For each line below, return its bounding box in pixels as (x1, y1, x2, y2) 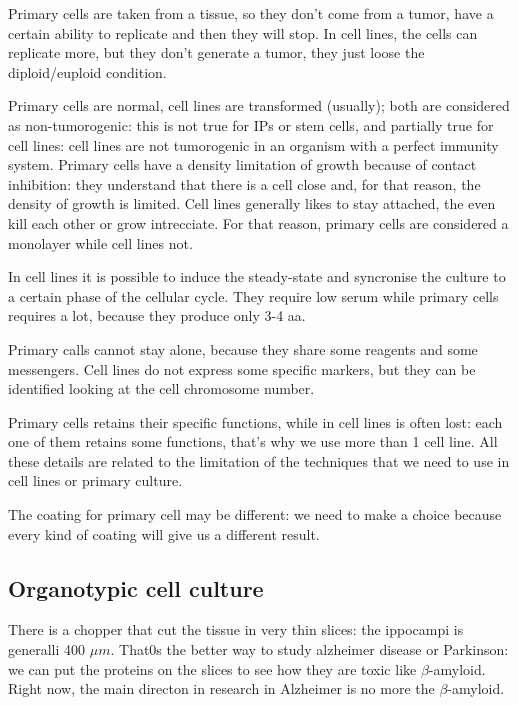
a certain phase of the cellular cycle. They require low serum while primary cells (8, 285, 499, 306)
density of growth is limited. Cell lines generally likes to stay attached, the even (8, 193, 496, 214)
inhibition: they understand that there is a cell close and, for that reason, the (8, 173, 481, 194)
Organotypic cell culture (8, 572, 264, 603)
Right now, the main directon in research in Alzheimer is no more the (8, 678, 435, 699)
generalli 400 (8, 639, 86, 660)
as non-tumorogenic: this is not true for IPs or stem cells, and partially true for (8, 114, 494, 135)
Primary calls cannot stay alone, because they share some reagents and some (8, 338, 478, 359)
